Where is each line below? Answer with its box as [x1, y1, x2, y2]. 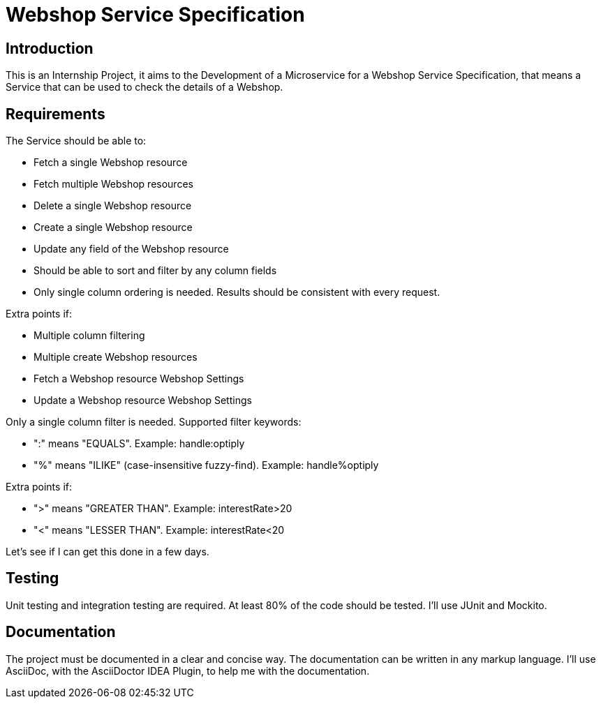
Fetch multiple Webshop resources [34, 178, 193, 190]
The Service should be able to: [6, 135, 147, 147]
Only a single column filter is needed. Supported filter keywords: [6, 416, 302, 428]
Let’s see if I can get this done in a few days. [6, 546, 209, 558]
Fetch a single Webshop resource [34, 156, 188, 169]
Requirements [6, 105, 105, 123]
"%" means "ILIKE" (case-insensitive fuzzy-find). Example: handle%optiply [34, 459, 379, 472]
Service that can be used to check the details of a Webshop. [6, 81, 283, 93]
